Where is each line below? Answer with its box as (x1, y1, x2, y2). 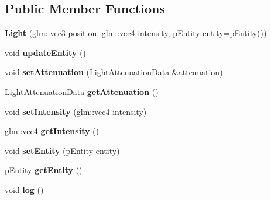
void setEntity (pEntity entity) (5, 144, 120, 156)
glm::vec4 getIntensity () (5, 125, 99, 137)
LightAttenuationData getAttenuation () (5, 85, 159, 97)
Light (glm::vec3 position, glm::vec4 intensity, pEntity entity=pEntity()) (5, 27, 267, 39)
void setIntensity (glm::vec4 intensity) (5, 105, 147, 117)
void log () (5, 183, 44, 195)
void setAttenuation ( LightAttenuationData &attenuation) (5, 66, 223, 78)
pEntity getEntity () (5, 164, 83, 176)
